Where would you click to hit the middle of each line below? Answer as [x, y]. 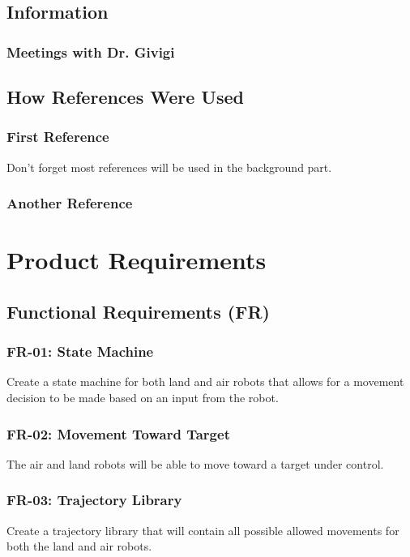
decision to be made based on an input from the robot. [143, 398]
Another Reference [70, 203]
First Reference [58, 137]
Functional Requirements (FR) [138, 311]
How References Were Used [125, 97]
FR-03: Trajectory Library [94, 500]
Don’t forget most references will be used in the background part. [169, 167]
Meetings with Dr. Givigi [91, 51]
